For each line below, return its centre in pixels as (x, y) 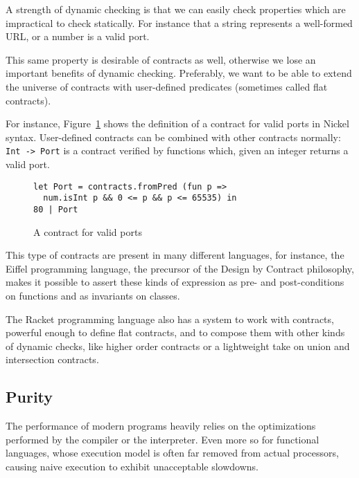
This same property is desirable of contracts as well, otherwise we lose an (161, 59)
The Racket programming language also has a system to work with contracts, (170, 319)
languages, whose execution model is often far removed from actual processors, (172, 453)
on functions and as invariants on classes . (93, 295)
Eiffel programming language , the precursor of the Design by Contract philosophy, (180, 268)
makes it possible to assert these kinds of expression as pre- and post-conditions (175, 282)
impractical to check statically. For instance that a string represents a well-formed (179, 22)
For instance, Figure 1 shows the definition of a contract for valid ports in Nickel (177, 123)
